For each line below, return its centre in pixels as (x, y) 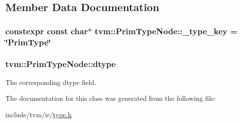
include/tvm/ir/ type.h (38, 114)
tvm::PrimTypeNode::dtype (60, 64)
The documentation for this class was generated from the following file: (111, 98)
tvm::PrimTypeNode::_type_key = (166, 31)
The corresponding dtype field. (51, 82)
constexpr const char (47, 31)
